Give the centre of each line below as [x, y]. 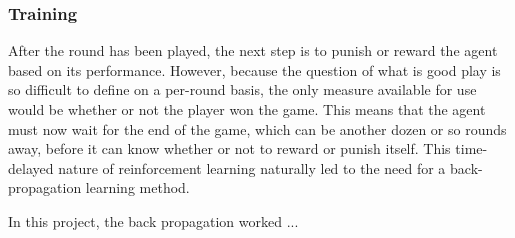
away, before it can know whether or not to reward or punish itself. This [229, 148]
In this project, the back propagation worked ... [153, 220]
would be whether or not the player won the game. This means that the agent [247, 109]
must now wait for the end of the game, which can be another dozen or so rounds [257, 128]
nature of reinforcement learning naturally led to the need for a [252, 167]
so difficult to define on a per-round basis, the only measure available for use [242, 89]
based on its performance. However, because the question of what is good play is [254, 69]
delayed [31, 167]
